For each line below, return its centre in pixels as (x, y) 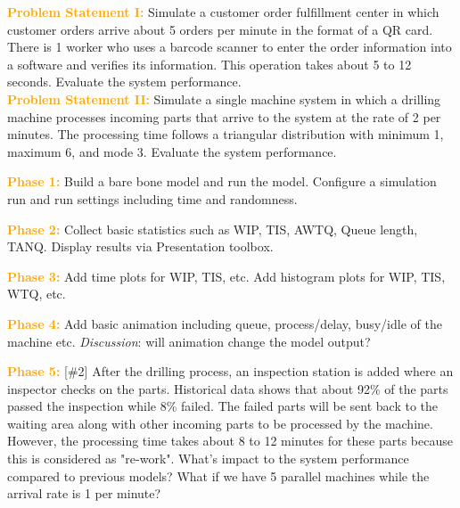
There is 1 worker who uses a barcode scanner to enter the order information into (230, 47)
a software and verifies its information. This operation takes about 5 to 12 (209, 64)
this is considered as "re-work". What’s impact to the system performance (208, 459)
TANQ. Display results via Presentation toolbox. (140, 246)
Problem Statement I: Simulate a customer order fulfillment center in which (223, 12)
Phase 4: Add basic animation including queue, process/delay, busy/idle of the (225, 323)
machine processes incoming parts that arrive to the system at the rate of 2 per (224, 116)
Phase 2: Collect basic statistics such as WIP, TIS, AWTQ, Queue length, (213, 229)
